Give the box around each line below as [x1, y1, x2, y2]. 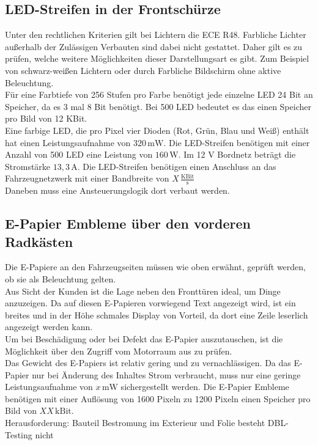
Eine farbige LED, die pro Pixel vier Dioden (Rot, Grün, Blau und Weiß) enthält [5, 123, 309, 136]
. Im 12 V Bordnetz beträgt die [178, 148, 296, 161]
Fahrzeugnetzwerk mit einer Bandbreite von [5, 172, 169, 185]
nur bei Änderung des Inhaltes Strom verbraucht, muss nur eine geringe [32, 368, 301, 381]
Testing [5, 428, 32, 441]
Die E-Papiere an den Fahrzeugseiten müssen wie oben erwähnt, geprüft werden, [5, 260, 306, 273]
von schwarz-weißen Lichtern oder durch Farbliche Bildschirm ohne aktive [5, 64, 281, 76]
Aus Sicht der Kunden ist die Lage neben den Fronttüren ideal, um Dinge [5, 284, 281, 297]
